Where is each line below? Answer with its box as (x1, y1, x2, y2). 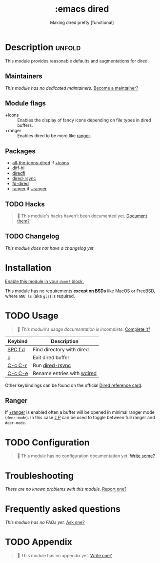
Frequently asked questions (5, 503, 121, 514)
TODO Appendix (5, 537, 72, 547)
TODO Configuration (5, 437, 90, 448)
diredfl (12, 170, 26, 176)
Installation (5, 262, 52, 273)
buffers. (17, 122, 33, 128)
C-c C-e (7, 370, 28, 377)
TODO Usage (5, 310, 59, 321)
